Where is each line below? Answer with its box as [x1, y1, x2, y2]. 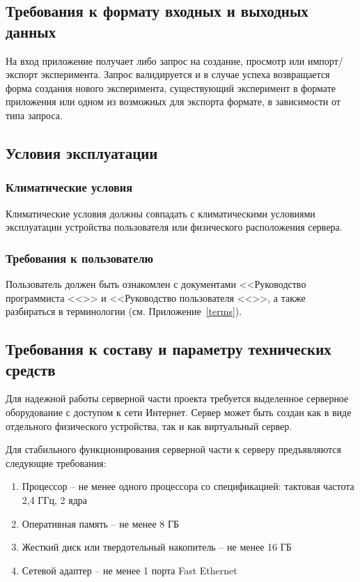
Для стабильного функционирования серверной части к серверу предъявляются [6, 442, 342, 457]
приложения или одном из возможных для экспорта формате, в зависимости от [6, 94, 341, 109]
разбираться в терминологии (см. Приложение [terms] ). [6, 304, 242, 319]
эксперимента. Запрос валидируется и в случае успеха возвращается [40, 67, 330, 82]
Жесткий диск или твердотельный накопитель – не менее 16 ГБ [22, 539, 292, 554]
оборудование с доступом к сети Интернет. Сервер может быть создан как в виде [6, 404, 352, 419]
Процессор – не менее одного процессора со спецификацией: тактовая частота [22, 479, 354, 493]
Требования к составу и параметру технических [6, 338, 331, 360]
